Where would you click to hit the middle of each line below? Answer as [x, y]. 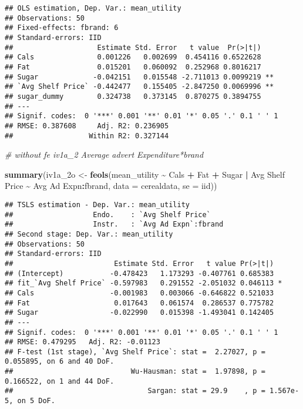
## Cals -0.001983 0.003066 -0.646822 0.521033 [139, 293]
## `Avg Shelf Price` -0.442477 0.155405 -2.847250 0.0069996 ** [139, 87]
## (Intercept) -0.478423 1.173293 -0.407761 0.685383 [139, 273]
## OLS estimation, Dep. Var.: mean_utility [93, 8]
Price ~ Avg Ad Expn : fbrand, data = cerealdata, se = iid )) [111, 186]
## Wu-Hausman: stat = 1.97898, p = [135, 372]
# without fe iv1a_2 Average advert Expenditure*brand [104, 154]
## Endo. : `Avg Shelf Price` [108, 215]
